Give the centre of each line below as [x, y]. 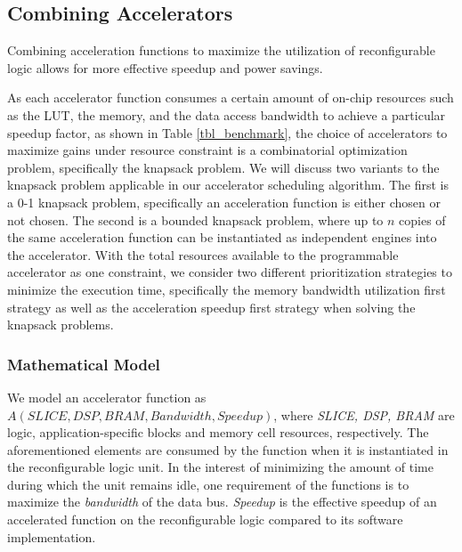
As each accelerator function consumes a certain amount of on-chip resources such [231, 97]
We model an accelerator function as [107, 397]
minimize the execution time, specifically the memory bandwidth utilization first [227, 289]
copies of [422, 219]
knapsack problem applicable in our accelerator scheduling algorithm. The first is [228, 185]
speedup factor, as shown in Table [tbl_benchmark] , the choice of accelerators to [227, 132]
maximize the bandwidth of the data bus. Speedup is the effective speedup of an [222, 502]
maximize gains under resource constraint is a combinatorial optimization [207, 150]
